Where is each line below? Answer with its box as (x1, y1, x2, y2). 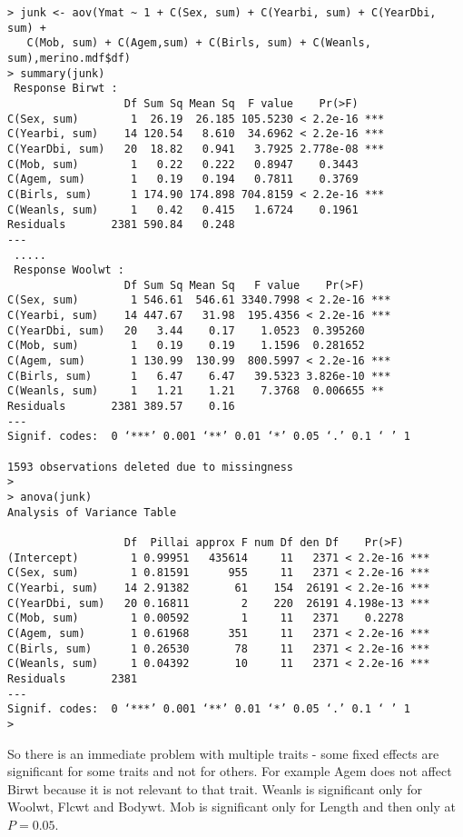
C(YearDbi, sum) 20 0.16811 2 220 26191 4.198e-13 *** (7, 596, 430, 610)
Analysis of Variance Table (7, 505, 177, 519)
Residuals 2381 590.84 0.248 (7, 218, 235, 232)
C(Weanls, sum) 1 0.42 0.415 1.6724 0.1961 (7, 203, 359, 216)
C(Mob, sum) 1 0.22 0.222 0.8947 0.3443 (7, 157, 359, 171)
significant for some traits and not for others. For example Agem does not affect (7, 762, 452, 781)
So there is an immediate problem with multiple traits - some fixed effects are (7, 743, 439, 762)
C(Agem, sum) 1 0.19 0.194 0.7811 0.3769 (7, 173, 359, 186)
